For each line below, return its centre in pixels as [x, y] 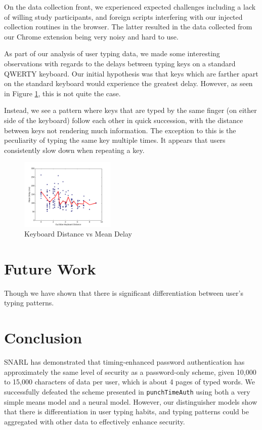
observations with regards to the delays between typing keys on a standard [120, 63]
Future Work [50, 268]
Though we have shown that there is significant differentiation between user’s [124, 292]
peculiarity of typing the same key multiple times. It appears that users [115, 140]
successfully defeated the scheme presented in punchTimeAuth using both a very [127, 391]
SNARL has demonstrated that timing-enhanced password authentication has [124, 362]
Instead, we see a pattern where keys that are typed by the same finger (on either [130, 110]
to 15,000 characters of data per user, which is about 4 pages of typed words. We [130, 382]
